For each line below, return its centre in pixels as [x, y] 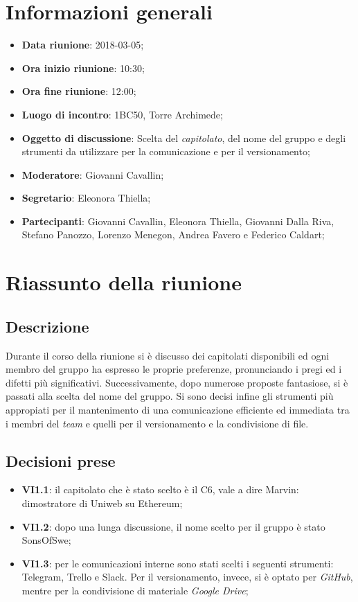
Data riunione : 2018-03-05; [83, 45]
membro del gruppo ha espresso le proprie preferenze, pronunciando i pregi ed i [174, 369]
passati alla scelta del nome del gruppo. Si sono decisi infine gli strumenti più [170, 396]
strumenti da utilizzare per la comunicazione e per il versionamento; [166, 151]
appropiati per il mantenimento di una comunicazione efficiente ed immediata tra [178, 410]
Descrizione [47, 326]
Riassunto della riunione [124, 282]
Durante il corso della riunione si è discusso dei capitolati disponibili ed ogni [168, 355]
